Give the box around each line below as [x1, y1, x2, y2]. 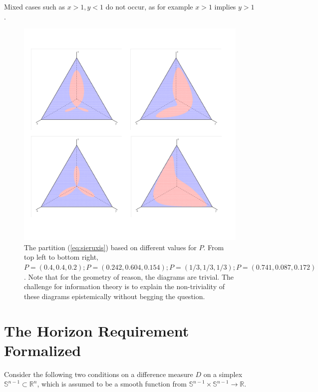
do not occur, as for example [105, 1, 193, 11]
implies [214, 1, 236, 11]
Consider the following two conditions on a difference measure [4, 369, 193, 379]
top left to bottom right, [24, 252, 99, 262]
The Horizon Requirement [4, 320, 189, 341]
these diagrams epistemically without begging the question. [24, 291, 205, 301]
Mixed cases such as [4, 1, 65, 11]
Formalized [4, 340, 81, 360]
